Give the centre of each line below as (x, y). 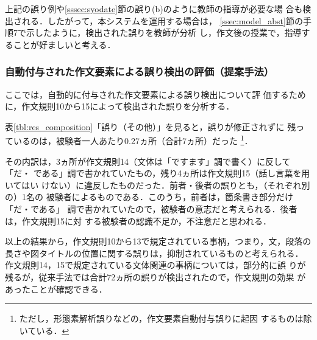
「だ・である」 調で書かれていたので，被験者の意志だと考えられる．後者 (151, 209)
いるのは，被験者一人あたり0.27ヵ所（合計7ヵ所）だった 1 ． (133, 140)
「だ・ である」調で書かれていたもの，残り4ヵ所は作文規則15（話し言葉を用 (158, 173)
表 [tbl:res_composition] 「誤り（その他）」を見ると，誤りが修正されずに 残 (151, 126)
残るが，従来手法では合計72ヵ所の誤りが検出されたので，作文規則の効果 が (155, 276)
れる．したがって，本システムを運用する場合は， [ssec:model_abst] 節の (162, 20)
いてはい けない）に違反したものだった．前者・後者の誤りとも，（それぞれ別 (158, 185)
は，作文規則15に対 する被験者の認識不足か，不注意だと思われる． (138, 220)
